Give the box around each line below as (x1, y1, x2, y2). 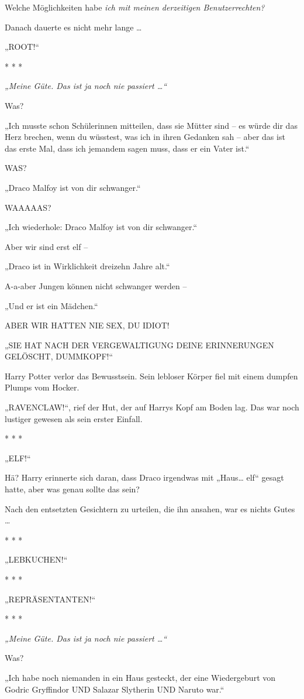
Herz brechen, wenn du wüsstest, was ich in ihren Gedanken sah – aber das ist (5, 131, 285, 143)
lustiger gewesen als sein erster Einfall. (5, 412, 143, 424)
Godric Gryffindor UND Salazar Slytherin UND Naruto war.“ (5, 683, 224, 695)
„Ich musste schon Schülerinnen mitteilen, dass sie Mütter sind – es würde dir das (5, 119, 298, 131)
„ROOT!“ (5, 40, 39, 53)
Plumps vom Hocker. (5, 381, 80, 393)
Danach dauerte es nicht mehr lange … (5, 20, 142, 33)
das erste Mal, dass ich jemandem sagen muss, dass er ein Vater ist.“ (5, 142, 250, 154)
